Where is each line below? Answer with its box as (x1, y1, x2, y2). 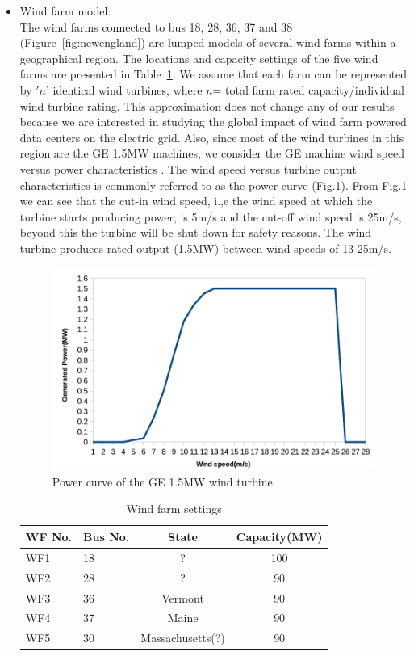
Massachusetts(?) (140, 629, 225, 646)
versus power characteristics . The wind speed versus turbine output (19, 160, 358, 177)
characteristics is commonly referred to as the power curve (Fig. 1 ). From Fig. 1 (19, 176, 408, 193)
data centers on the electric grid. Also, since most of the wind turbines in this (19, 128, 404, 145)
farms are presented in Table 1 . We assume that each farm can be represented (19, 65, 408, 82)
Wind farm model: (19, 2, 111, 19)
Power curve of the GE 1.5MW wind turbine (52, 473, 273, 490)
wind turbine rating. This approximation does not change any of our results (19, 97, 395, 114)
